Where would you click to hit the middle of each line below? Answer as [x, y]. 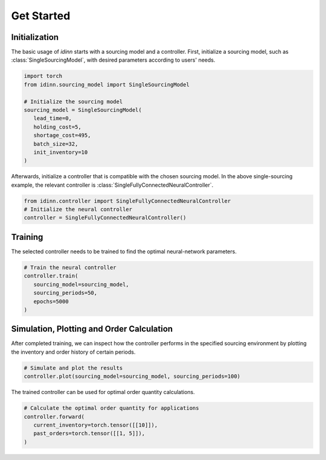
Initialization [35, 37]
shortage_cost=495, [62, 135]
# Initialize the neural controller [78, 209]
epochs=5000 [51, 301]
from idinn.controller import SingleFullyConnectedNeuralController [127, 201]
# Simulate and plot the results [73, 368]
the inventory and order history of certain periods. [73, 352]
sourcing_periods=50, [66, 293]
